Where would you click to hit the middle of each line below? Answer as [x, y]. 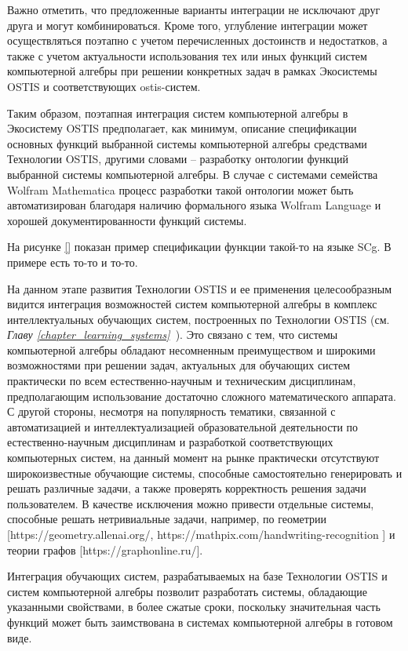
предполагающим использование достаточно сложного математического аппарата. [202, 396]
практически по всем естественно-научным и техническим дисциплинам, [182, 381]
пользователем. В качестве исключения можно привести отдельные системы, [191, 503]
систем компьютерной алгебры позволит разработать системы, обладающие [188, 591]
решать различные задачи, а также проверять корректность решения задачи [187, 488]
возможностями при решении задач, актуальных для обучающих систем [178, 365]
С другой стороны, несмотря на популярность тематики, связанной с [171, 411]
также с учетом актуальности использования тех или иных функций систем [187, 55]
